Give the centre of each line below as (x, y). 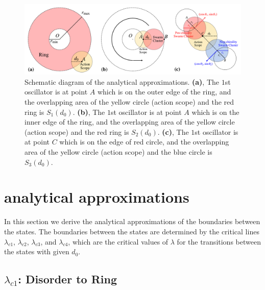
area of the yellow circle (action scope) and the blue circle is (118, 152)
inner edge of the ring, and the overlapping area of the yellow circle (130, 122)
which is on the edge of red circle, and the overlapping (144, 142)
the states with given (37, 251)
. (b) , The (89, 112)
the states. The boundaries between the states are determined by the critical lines (132, 231)
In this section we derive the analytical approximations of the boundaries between (132, 221)
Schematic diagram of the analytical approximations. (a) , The (122, 81)
